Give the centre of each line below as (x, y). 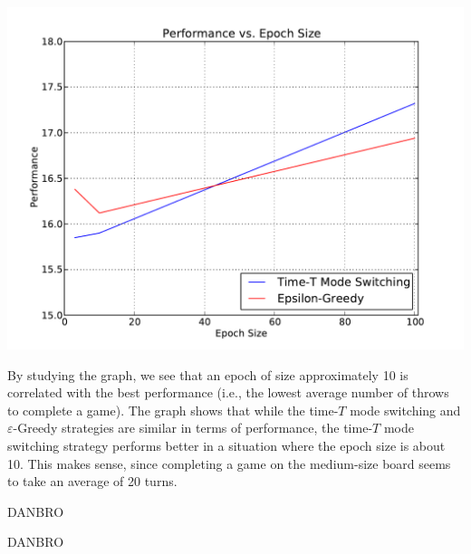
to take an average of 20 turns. (92, 481)
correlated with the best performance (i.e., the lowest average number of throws (228, 392)
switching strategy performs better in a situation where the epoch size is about (226, 445)
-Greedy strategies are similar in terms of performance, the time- (193, 428)
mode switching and (405, 410)
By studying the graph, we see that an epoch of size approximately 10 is (208, 374)
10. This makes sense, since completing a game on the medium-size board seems (229, 463)
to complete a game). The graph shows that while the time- (173, 410)
